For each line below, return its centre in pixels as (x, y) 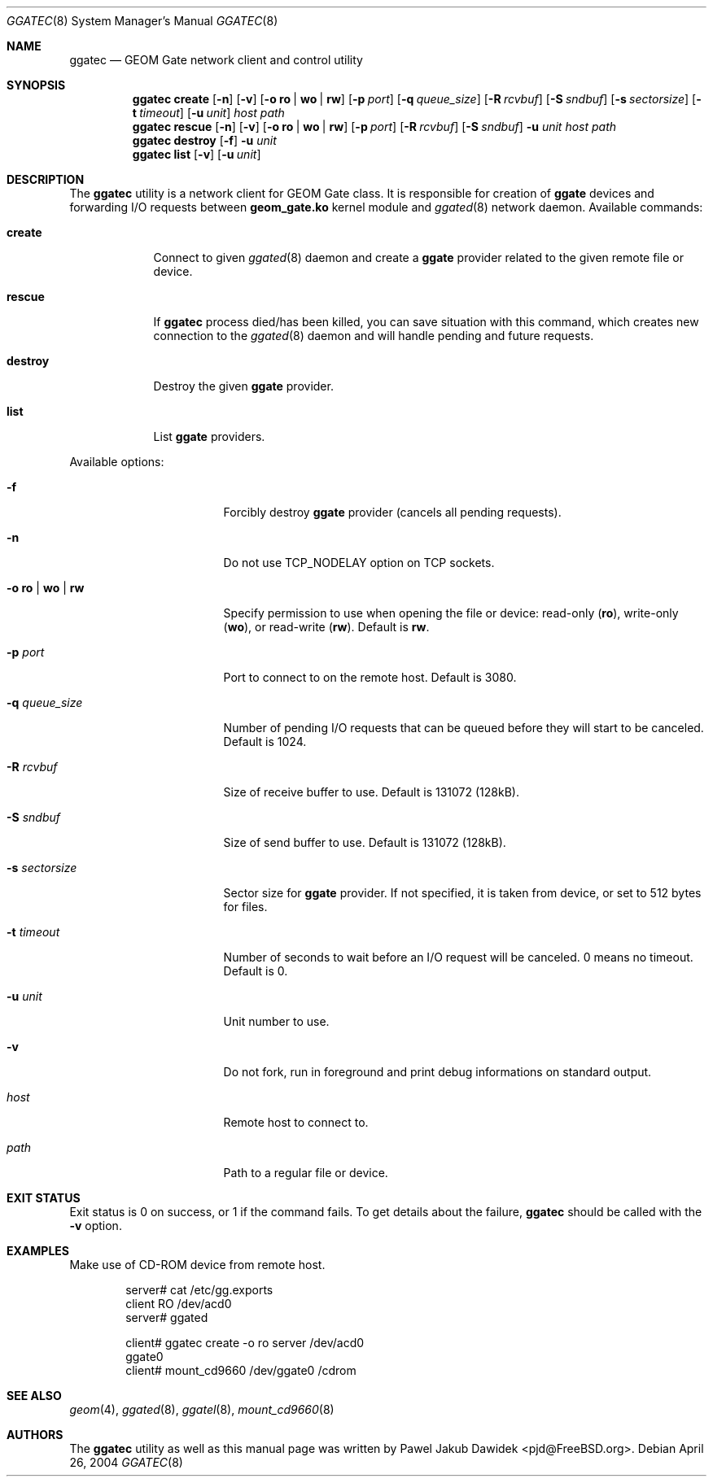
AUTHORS (35, 1435)
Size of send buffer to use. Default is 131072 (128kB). (365, 842)
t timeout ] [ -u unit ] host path (208, 113)
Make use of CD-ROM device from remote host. (197, 1265)
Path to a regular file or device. (306, 1173)
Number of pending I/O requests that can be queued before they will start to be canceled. (464, 728)
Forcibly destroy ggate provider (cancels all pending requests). (392, 512)
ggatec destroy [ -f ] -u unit (204, 140)
